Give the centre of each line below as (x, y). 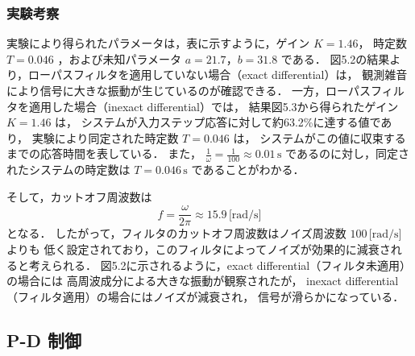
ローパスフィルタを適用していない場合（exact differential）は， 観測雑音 (218, 75)
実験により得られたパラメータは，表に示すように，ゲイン (158, 43)
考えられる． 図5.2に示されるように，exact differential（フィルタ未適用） (220, 265)
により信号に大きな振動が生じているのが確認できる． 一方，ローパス (189, 90)
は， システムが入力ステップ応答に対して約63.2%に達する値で (218, 122)
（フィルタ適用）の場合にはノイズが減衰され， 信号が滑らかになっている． (205, 296)
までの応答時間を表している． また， (104, 153)
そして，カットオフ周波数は (79, 196)
